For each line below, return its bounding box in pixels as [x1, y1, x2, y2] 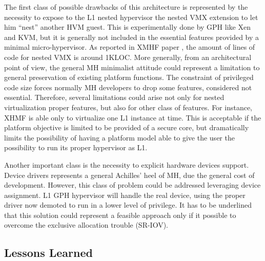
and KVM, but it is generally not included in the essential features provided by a [4, 31, 259, 42]
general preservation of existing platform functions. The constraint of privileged [4, 72, 254, 83]
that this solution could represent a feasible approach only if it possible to [4, 209, 236, 220]
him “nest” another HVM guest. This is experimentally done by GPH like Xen [4, 22, 251, 32]
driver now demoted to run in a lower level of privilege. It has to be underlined [4, 199, 252, 210]
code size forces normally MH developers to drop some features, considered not [4, 82, 252, 92]
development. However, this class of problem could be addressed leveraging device [4, 179, 261, 190]
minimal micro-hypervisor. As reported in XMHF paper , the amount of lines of [4, 42, 255, 52]
